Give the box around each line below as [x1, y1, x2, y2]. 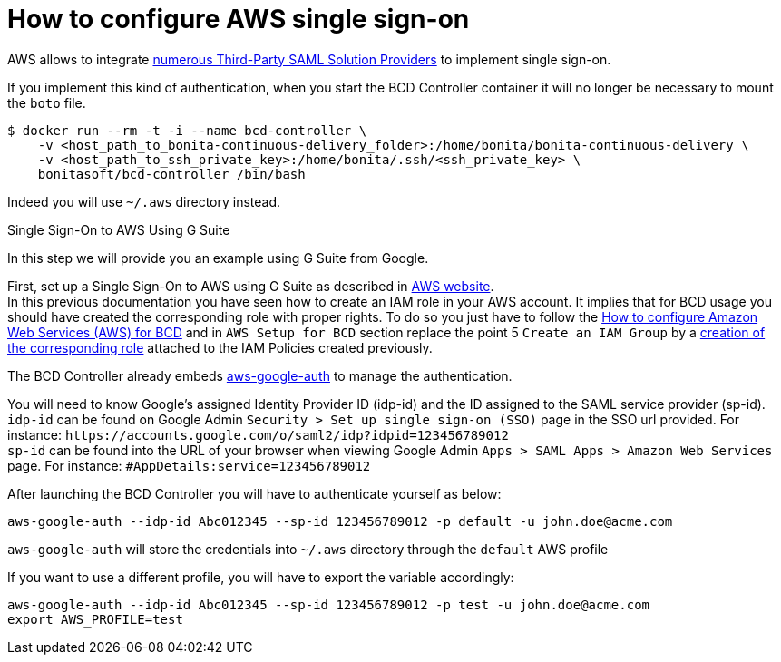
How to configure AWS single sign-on [7, 4, 470, 34]
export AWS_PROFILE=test [7, 611, 183, 627]
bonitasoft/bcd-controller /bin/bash [37, 166, 306, 181]
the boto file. [7, 94, 86, 111]
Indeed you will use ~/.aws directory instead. [7, 193, 281, 209]
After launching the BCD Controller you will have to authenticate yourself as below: [7, 485, 502, 501]
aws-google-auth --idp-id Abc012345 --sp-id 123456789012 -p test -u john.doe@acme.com [7, 597, 650, 612]
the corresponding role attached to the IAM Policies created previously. [7, 339, 433, 355]
